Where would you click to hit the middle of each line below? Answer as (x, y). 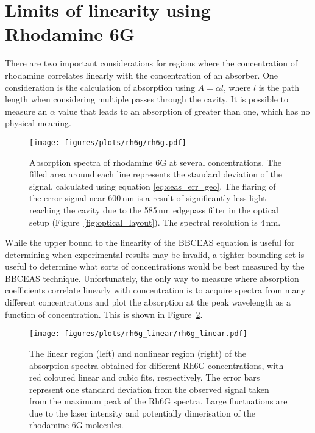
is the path (279, 87)
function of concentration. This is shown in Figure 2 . (104, 314)
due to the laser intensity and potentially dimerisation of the (142, 413)
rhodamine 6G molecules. (76, 425)
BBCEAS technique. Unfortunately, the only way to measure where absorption (152, 278)
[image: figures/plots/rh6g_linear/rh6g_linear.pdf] (138, 334)
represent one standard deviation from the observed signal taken (149, 389)
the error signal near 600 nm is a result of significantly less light (148, 198)
